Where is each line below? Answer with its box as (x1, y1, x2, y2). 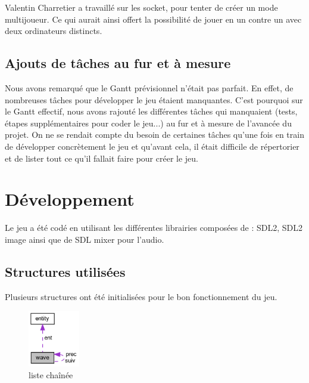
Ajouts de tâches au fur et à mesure (5, 54, 231, 72)
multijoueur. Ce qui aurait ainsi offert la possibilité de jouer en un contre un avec (5, 13, 302, 25)
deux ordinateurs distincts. (5, 24, 102, 37)
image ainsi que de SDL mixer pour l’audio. (5, 233, 164, 245)
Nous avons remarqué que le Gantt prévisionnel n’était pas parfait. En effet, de (5, 81, 294, 94)
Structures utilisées (5, 262, 126, 280)
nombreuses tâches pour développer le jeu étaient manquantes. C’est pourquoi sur (5, 93, 303, 106)
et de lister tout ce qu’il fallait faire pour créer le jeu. (5, 152, 198, 164)
